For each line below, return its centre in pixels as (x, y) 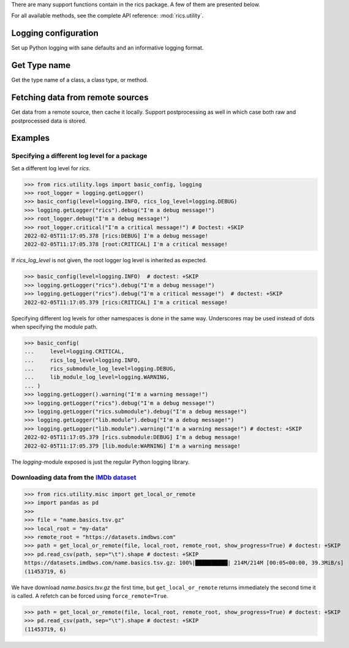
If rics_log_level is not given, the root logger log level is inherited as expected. (109, 260)
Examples (31, 138)
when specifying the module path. (54, 326)
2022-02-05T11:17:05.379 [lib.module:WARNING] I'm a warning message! (133, 446)
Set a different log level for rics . (51, 168)
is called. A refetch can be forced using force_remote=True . (90, 596)
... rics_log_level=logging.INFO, (82, 360)
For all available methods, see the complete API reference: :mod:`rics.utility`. (107, 16)
